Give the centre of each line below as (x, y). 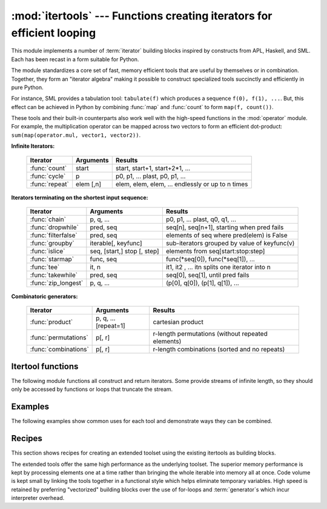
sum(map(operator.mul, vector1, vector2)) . (76, 135)
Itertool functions (45, 366)
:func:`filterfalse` (54, 235)
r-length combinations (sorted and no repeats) (219, 350)
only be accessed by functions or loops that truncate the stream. (92, 389)
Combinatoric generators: (45, 296)
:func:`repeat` (49, 184)
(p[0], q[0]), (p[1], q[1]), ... (202, 283)
